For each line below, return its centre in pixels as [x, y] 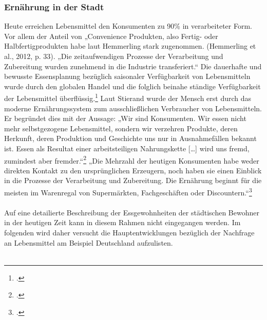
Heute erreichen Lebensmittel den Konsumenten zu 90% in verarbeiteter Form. [128, 26]
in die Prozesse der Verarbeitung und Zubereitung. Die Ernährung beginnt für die [133, 180]
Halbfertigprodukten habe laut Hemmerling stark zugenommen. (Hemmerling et [130, 46]
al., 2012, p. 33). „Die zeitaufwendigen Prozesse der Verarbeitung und [114, 56]
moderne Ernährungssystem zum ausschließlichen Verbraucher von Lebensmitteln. [133, 108]
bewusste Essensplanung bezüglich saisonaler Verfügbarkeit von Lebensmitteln [127, 76]
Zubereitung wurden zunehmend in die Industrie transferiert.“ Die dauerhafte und [133, 66]
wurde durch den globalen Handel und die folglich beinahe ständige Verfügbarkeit [132, 86]
